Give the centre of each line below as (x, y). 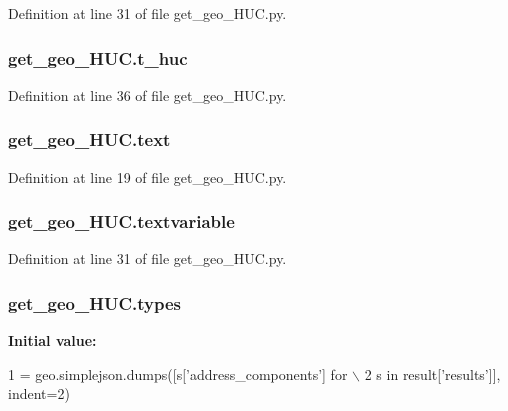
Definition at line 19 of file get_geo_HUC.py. (147, 176)
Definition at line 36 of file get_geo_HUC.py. (147, 94)
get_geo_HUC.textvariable (121, 221)
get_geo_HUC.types (94, 302)
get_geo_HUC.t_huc (98, 57)
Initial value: (52, 340)
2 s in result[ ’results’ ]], (432, 373)
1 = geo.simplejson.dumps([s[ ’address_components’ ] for (178, 373)
